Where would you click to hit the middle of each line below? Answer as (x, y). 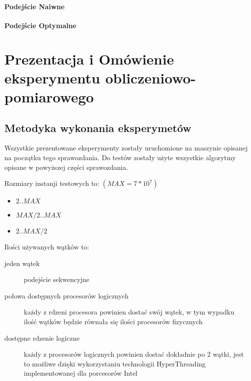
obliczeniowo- (151, 77)
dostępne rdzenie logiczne (42, 338)
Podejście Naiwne (34, 6)
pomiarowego (49, 96)
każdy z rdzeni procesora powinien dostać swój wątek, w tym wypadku (129, 312)
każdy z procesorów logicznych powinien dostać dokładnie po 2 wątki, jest (134, 354)
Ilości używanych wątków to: (47, 247)
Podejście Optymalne (41, 25)
